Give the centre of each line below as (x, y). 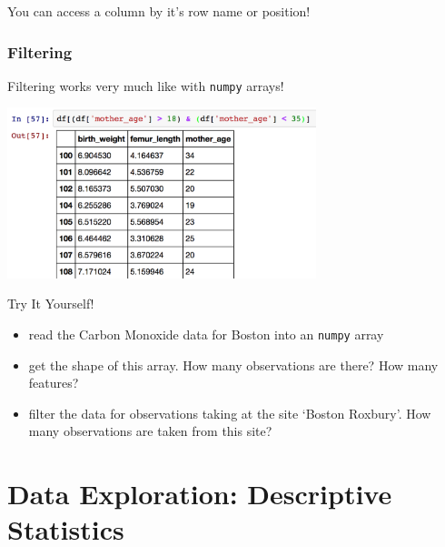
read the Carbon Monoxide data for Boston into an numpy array (206, 334)
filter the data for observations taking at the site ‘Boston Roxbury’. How (230, 413)
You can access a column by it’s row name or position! (159, 11)
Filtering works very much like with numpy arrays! (146, 85)
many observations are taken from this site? (150, 431)
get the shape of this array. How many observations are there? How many (233, 365)
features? (54, 383)
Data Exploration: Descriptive (200, 494)
